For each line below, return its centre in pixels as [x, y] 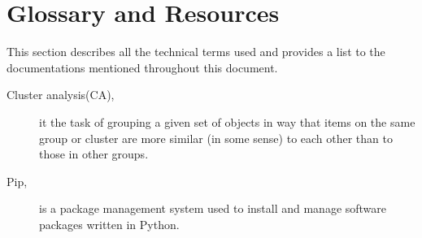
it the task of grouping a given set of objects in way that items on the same [227, 121]
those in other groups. [94, 154]
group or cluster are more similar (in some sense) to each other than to [216, 138]
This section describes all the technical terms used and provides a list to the [196, 52]
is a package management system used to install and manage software [213, 208]
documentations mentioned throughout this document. [142, 67]
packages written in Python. [109, 224]
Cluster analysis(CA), [61, 95]
